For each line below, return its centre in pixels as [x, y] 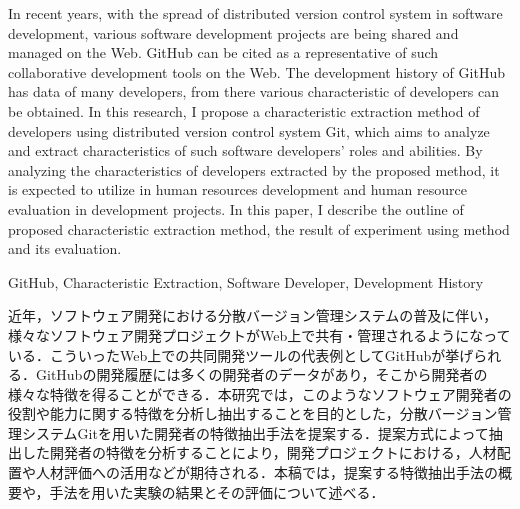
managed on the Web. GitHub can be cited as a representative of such [223, 52]
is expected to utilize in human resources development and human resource [237, 189]
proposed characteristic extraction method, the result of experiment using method [259, 228]
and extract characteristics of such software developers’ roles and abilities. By [245, 150]
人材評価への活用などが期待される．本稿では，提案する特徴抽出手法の [266, 472]
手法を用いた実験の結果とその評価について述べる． [217, 491]
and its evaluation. [65, 248]
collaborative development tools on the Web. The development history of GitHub [256, 71]
